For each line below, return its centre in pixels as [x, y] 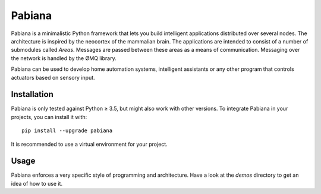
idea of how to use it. [37, 183]
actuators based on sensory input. [53, 77]
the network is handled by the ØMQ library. [64, 58]
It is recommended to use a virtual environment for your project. [89, 144]
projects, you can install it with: [49, 117]
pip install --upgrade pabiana [67, 131]
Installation [32, 94]
